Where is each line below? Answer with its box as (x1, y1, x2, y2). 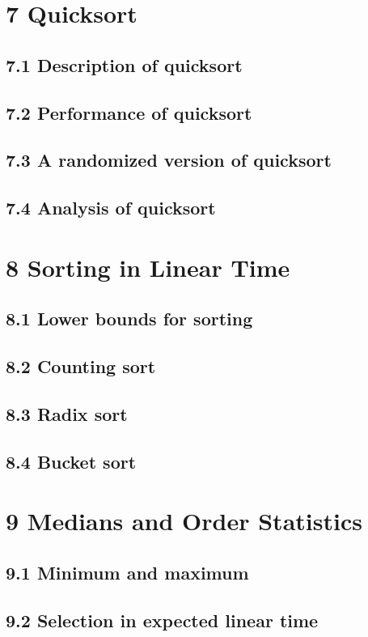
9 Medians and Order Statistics (6, 504, 362, 537)
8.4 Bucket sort (6, 448, 137, 474)
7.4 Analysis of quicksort (6, 195, 216, 220)
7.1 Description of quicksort (6, 52, 243, 77)
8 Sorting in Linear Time (6, 250, 290, 283)
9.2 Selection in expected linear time (6, 607, 319, 632)
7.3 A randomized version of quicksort (6, 147, 332, 172)
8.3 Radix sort (6, 401, 128, 426)
